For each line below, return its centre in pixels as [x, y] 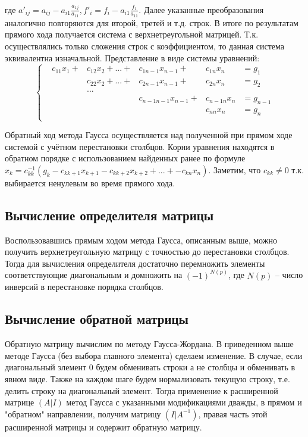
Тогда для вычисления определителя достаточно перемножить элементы [135, 263]
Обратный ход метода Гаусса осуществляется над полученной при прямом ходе [149, 135]
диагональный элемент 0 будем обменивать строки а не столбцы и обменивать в [150, 367]
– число [289, 275]
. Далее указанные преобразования [201, 9]
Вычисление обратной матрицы [97, 319]
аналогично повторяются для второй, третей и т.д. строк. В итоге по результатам [152, 22]
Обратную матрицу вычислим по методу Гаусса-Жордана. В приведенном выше [149, 344]
